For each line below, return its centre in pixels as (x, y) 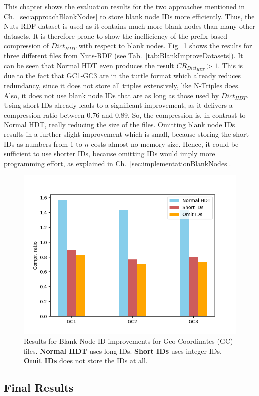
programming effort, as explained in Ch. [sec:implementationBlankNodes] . (118, 163)
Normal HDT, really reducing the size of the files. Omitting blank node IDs (120, 124)
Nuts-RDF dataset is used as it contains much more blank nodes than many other (129, 26)
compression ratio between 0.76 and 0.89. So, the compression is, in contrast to (125, 114)
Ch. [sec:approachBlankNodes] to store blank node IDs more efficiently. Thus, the (129, 16)
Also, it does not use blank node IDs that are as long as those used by (112, 95)
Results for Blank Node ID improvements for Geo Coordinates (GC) (129, 340)
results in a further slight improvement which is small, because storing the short (127, 134)
